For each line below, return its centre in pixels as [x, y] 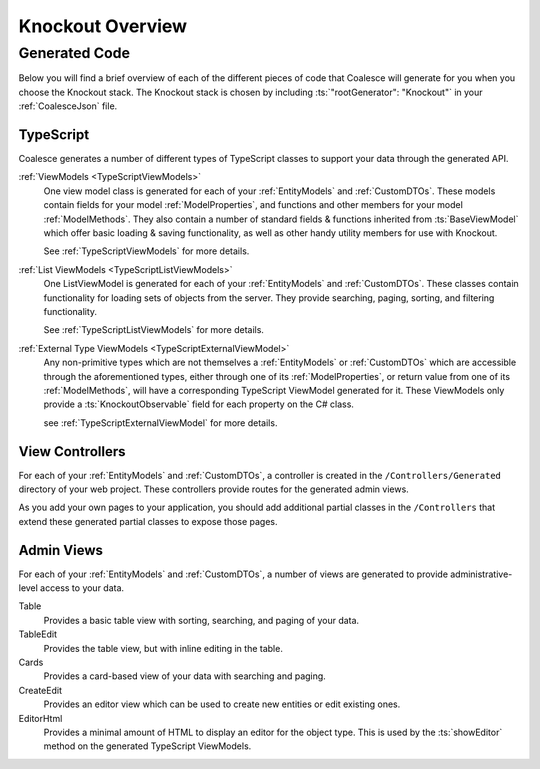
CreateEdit [40, 690]
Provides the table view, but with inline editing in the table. [163, 648]
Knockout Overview [103, 26]
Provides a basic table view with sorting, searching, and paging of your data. [201, 620]
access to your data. [82, 588]
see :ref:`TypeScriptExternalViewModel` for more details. [160, 422]
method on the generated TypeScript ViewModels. [147, 746]
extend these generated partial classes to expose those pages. [148, 521]
